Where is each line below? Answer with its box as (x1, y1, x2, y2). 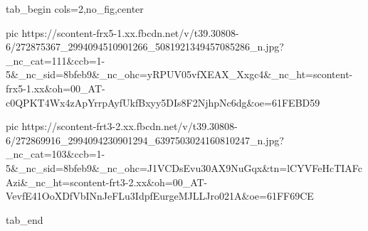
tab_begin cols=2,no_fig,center (6, 1, 144, 16)
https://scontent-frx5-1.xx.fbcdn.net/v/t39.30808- (21, 25, 239, 40)
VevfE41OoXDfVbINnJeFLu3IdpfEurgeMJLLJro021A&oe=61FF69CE (6, 188, 314, 203)
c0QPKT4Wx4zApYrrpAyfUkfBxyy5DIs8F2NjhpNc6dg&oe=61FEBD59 (6, 95, 320, 109)
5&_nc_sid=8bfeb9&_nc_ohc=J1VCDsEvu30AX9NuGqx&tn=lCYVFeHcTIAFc (6, 160, 363, 175)
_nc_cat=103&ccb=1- (6, 146, 105, 161)
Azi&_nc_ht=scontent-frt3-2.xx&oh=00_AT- (6, 174, 208, 189)
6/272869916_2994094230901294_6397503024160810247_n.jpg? (6, 132, 284, 147)
